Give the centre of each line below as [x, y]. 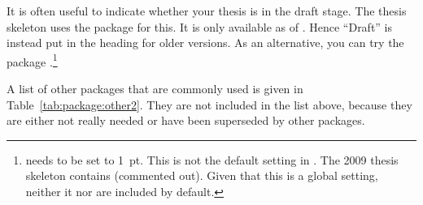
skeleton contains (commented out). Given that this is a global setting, [202, 175]
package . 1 [32, 60]
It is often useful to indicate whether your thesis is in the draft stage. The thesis [207, 11]
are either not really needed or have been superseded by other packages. [186, 120]
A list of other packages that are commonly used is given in [155, 89]
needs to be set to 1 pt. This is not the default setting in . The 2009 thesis [212, 159]
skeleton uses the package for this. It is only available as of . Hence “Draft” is [200, 26]
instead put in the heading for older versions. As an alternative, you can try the [205, 43]
